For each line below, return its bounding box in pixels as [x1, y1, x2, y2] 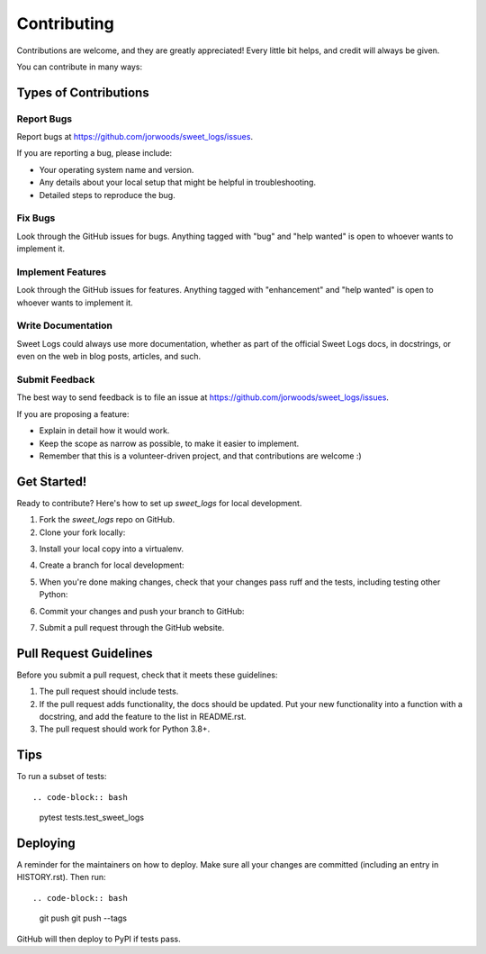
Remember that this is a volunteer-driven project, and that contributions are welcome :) [39, 450, 362, 461]
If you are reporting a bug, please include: [16, 148, 173, 159]
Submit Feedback [16, 374, 95, 386]
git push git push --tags [39, 913, 128, 923]
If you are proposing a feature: [16, 408, 130, 419]
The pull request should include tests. [39, 686, 179, 697]
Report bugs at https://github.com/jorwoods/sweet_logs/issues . [16, 132, 254, 142]
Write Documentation [16, 320, 112, 332]
